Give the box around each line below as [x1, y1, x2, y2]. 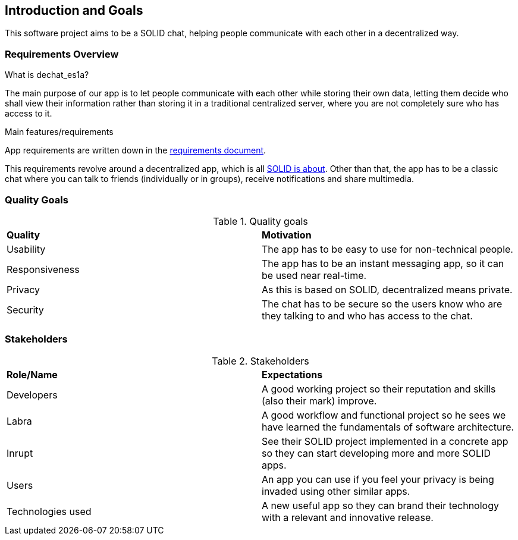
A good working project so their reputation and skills [262, 382, 496, 395]
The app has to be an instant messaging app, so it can [262, 257, 504, 269]
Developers [7, 388, 58, 401]
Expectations [262, 368, 323, 381]
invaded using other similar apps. [262, 485, 410, 497]
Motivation [262, 228, 312, 241]
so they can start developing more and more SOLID [262, 447, 491, 459]
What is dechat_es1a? [5, 70, 89, 80]
